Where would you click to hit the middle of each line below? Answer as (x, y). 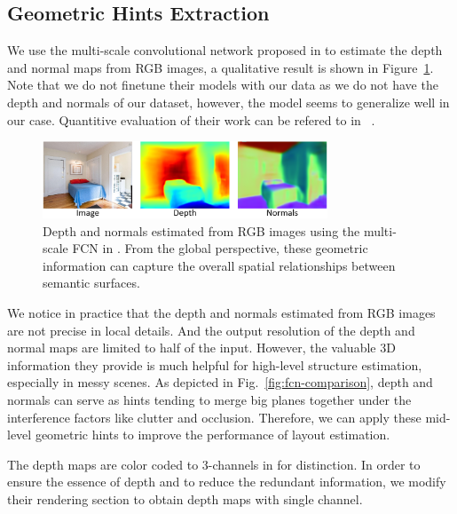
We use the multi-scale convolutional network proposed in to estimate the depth (225, 50)
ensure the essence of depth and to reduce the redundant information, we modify (227, 482)
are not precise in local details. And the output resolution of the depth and (211, 330)
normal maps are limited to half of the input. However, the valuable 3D (201, 348)
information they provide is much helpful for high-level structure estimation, (215, 364)
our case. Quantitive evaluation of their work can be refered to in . (191, 119)
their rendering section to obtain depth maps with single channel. (185, 498)
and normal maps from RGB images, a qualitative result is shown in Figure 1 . (221, 67)
